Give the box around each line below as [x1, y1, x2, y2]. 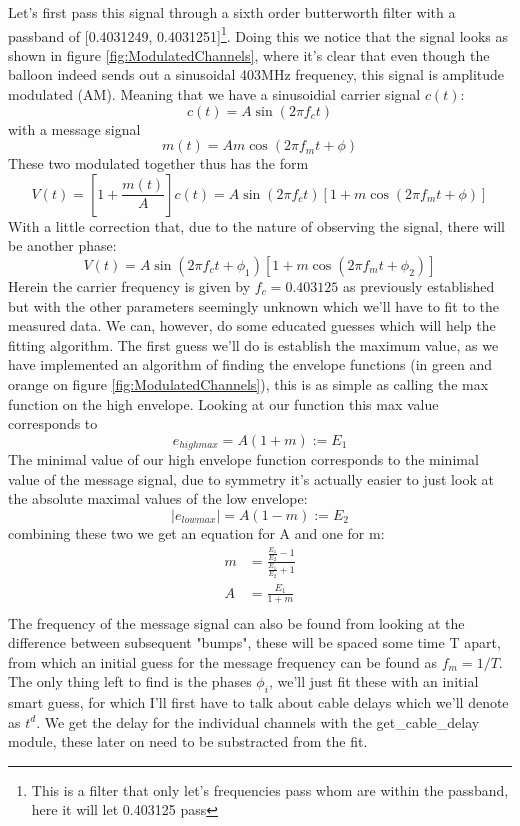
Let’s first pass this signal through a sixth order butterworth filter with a [8, 2, 456, 22]
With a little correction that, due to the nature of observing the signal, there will [8, 215, 505, 236]
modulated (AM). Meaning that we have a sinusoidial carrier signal [8, 84, 421, 105]
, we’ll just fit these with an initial [268, 671, 479, 692]
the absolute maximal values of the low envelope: [8, 488, 308, 509]
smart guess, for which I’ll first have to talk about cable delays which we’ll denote [8, 692, 509, 713]
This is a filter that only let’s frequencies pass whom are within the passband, [31, 779, 509, 800]
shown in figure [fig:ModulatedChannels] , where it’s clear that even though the [8, 44, 490, 65]
